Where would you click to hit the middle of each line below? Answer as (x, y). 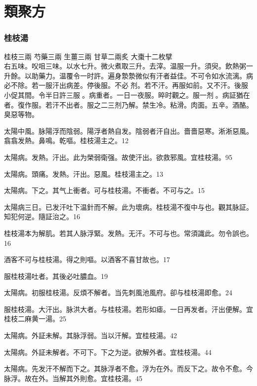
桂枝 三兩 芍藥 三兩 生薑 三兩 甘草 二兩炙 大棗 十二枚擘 (88, 56)
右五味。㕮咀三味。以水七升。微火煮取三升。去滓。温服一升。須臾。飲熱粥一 (128, 66)
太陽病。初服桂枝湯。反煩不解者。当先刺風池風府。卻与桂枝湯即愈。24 (118, 292)
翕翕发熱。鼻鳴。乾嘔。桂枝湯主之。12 (66, 140)
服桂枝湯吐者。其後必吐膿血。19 (56, 276)
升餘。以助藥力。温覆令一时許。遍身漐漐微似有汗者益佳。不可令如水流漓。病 (128, 75)
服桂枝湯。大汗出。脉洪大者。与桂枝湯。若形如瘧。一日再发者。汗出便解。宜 (128, 309)
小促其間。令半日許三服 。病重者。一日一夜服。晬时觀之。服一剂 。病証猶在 (127, 95)
